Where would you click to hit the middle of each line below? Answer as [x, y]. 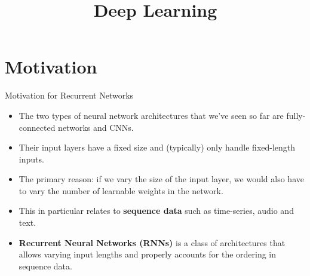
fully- [296, 115]
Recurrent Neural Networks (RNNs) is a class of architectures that [152, 242]
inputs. [31, 159]
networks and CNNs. [96, 127]
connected [37, 127]
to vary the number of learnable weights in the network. [121, 190]
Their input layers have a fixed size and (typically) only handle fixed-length [157, 147]
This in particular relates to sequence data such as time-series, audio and [156, 211]
